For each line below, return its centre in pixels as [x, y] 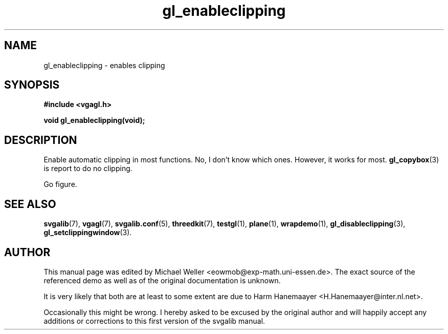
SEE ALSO [30, 204]
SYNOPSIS [32, 85]
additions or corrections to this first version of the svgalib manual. [154, 321]
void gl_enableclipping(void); [94, 120]
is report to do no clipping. [88, 169]
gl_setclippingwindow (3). [88, 233]
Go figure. [60, 184]
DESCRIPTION [41, 140]
